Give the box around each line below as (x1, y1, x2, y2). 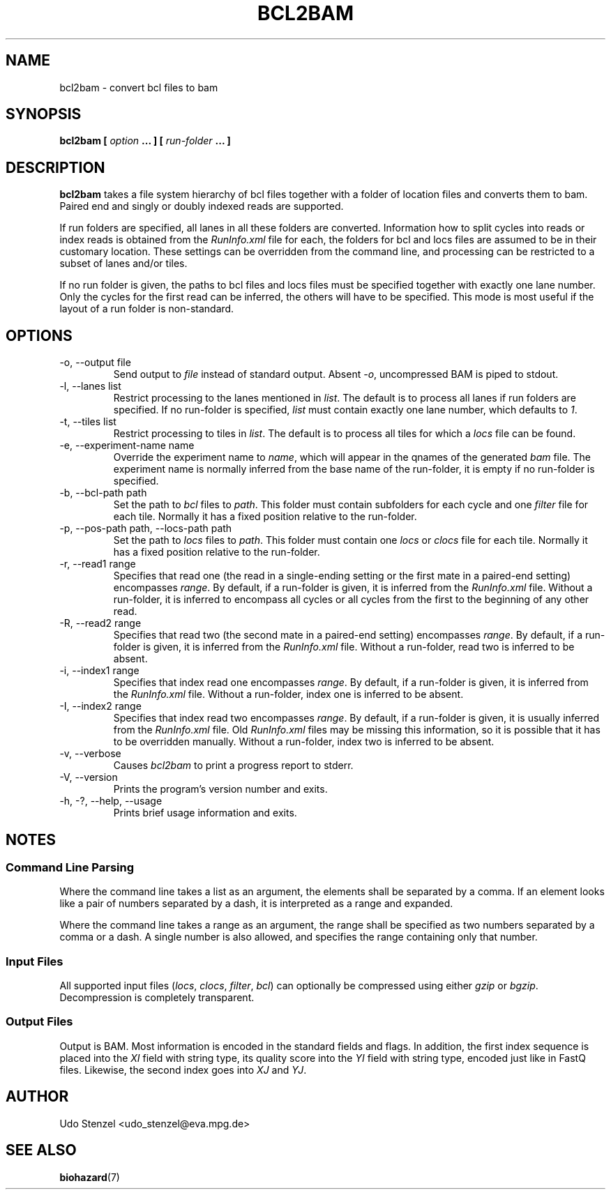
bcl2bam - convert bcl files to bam (59, 81, 218, 93)
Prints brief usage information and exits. (113, 807, 297, 819)
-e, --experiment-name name (59, 439, 195, 452)
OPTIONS (6, 326, 73, 344)
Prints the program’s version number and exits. (113, 783, 328, 796)
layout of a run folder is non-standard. (59, 303, 234, 315)
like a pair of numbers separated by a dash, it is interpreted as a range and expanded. (59, 897, 453, 910)
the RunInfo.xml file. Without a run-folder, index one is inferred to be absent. (113, 688, 464, 701)
